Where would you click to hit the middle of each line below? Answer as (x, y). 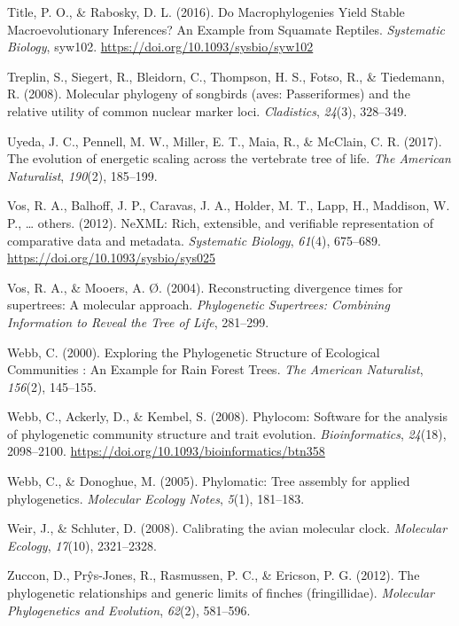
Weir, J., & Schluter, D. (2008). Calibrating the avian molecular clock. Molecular (227, 528)
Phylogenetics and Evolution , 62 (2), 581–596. (129, 610)
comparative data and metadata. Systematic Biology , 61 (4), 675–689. (194, 240)
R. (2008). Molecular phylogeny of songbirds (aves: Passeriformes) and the (209, 94)
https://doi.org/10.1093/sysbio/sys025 (111, 258)
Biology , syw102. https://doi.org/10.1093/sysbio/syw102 (160, 47)
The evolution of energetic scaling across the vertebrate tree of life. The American (229, 158)
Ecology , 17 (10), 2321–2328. (82, 545)
